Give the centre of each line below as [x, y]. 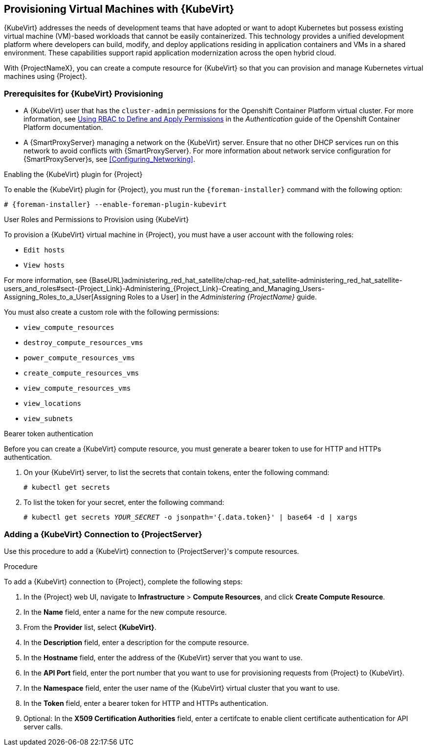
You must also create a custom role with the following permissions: [112, 312]
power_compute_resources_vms [79, 358]
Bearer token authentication [49, 434]
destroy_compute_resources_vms [83, 343]
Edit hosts [44, 250]
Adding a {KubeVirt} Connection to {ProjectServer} [103, 534]
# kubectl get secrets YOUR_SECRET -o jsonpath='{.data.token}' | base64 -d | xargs [191, 517]
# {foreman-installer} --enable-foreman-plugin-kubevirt [115, 205]
